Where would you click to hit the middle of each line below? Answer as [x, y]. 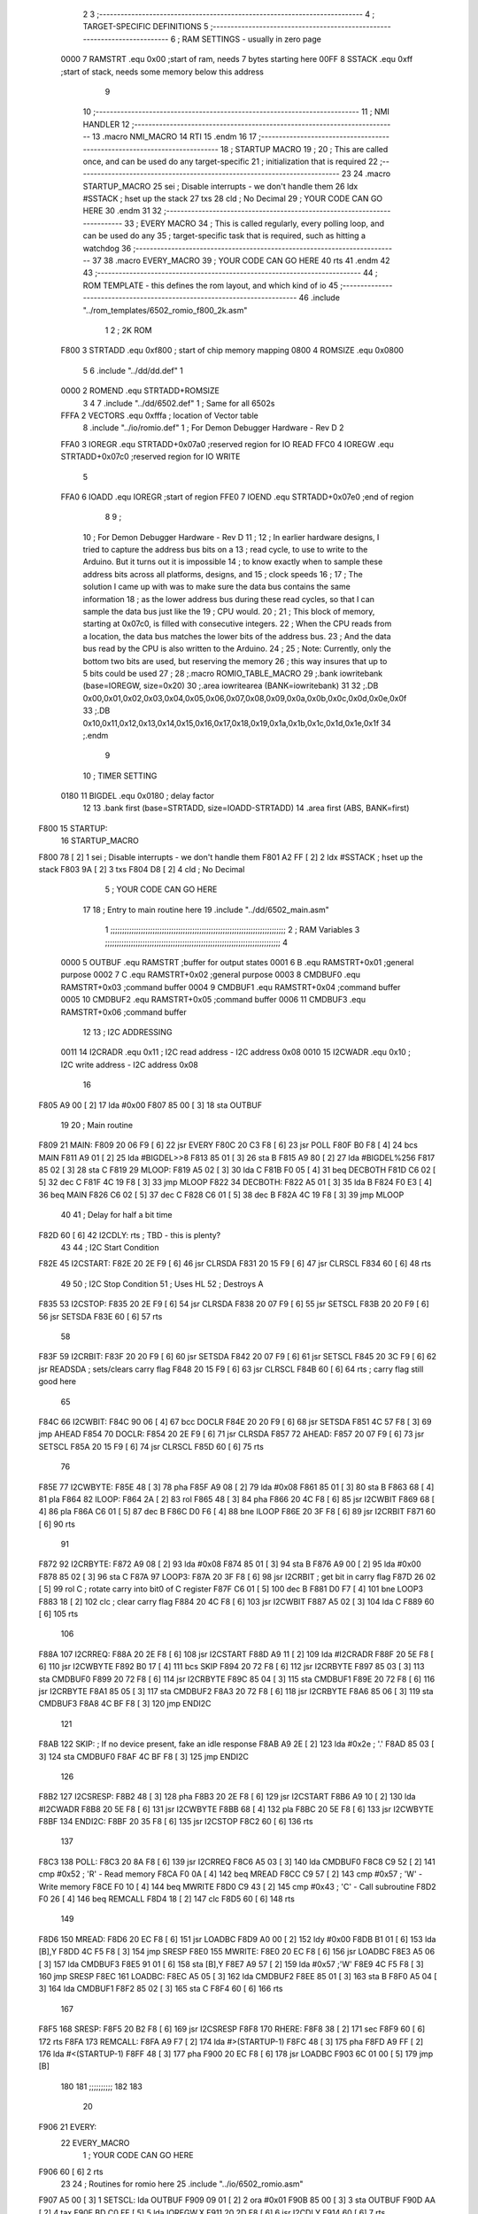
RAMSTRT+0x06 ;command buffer [123, 1012]
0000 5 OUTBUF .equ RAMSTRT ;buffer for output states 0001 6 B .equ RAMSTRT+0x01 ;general [237, 962]
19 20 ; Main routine [97, 1125]
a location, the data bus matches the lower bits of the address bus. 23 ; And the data [237, 636]
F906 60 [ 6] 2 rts [71, 2171]
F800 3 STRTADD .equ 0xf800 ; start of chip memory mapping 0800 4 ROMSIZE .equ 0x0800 [232, 351]
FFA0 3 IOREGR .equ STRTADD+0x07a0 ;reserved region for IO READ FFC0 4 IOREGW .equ [227, 444]
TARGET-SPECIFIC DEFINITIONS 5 [146, 27]
